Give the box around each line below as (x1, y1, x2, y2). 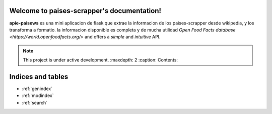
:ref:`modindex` (22, 92, 54, 98)
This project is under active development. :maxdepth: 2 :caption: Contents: (23, 57, 178, 63)
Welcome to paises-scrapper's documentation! (9, 6, 161, 15)
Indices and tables (9, 72, 69, 81)
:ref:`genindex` (22, 85, 53, 91)
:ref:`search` (22, 99, 48, 105)
